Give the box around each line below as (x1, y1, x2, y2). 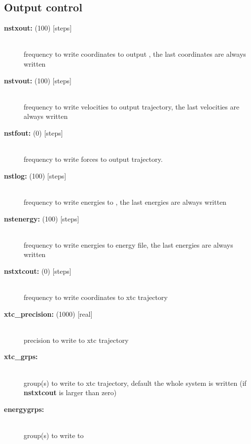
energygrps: (4, 404, 44, 414)
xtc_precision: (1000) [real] (4, 308, 93, 319)
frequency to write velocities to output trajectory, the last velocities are (24, 101, 240, 111)
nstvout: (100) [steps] (4, 75, 72, 85)
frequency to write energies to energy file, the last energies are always (24, 239, 233, 250)
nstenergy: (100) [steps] (4, 213, 79, 223)
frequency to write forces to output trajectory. (24, 154, 163, 164)
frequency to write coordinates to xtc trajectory (24, 292, 168, 302)
